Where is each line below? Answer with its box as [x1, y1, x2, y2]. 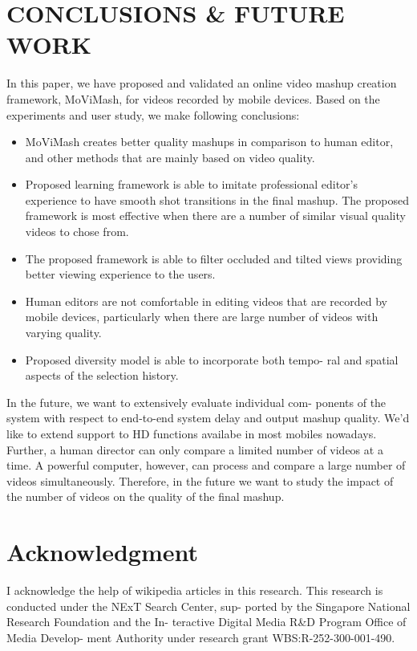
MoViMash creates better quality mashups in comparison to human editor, [25, 133, 394, 150]
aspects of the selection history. [25, 367, 179, 384]
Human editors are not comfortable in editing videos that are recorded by [25, 292, 387, 309]
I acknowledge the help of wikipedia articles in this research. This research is [6, 582, 383, 599]
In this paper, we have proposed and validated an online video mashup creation [6, 75, 397, 92]
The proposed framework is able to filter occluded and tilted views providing [25, 250, 403, 267]
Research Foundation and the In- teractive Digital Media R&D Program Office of [6, 613, 407, 630]
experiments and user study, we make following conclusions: [6, 106, 300, 123]
